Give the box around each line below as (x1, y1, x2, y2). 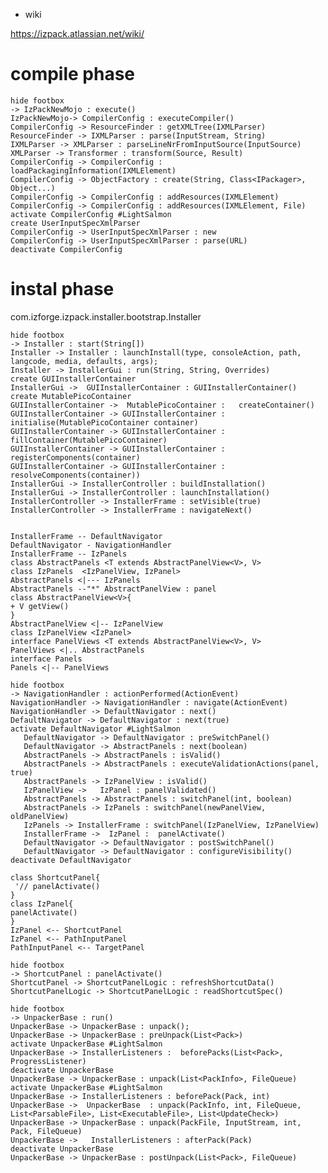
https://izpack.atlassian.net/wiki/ (10, 28, 145, 39)
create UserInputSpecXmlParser (10, 218, 141, 228)
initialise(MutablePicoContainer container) (10, 417, 199, 428)
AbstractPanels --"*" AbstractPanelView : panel (10, 584, 217, 594)
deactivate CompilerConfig (10, 244, 123, 254)
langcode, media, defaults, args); (10, 356, 159, 366)
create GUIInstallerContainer (10, 374, 137, 384)
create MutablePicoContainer (10, 391, 132, 401)
